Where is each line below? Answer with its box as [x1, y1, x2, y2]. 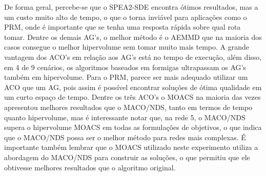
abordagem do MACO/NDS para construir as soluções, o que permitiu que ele [4, 151, 250, 162]
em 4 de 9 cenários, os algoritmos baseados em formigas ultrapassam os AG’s [4, 61, 246, 72]
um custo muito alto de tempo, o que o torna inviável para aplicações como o [4, 11, 247, 22]
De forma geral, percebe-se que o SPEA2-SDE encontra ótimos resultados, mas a [4, 2, 258, 12]
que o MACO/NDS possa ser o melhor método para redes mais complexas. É [4, 131, 246, 142]
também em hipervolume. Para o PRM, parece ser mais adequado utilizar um [4, 72, 248, 82]
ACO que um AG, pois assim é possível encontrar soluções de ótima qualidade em [4, 81, 262, 92]
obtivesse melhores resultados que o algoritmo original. [4, 162, 176, 172]
